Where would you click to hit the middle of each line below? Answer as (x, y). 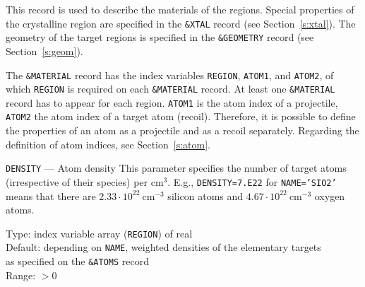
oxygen (330, 195)
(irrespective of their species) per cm (85, 181)
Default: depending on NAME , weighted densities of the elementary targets (163, 247)
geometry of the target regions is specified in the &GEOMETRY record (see (160, 37)
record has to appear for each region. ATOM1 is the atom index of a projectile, (172, 102)
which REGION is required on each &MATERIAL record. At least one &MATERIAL (170, 89)
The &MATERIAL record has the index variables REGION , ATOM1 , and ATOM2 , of (170, 75)
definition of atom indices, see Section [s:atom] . (108, 144)
